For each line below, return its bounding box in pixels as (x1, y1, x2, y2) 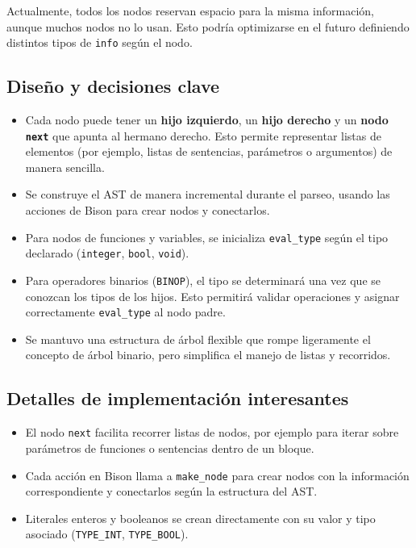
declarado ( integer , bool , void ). (25, 245, 189, 261)
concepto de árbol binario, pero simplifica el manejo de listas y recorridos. (25, 346, 391, 363)
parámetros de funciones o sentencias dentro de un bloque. (25, 439, 314, 456)
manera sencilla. (25, 158, 105, 175)
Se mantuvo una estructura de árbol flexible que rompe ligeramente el (25, 330, 371, 347)
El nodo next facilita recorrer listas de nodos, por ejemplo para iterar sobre (25, 424, 399, 441)
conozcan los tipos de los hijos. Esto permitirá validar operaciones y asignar (25, 287, 400, 304)
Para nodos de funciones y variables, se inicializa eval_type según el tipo (25, 228, 389, 245)
